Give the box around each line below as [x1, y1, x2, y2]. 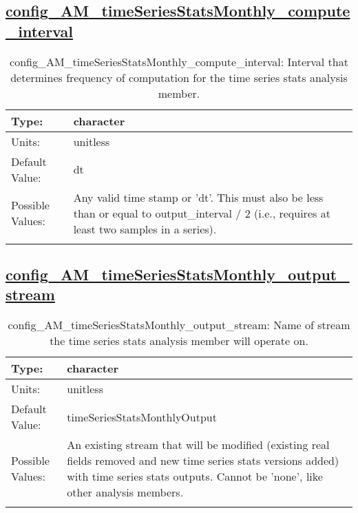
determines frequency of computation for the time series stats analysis [10, 69, 348, 85]
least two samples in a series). [73, 220, 217, 237]
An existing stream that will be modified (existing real [67, 437, 330, 453]
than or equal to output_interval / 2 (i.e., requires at [73, 205, 330, 221]
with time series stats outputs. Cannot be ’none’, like [67, 468, 323, 485]
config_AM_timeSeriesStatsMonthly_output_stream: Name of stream [8, 317, 350, 333]
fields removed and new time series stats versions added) [67, 452, 339, 469]
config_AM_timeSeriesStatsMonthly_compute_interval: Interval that [10, 53, 348, 70]
